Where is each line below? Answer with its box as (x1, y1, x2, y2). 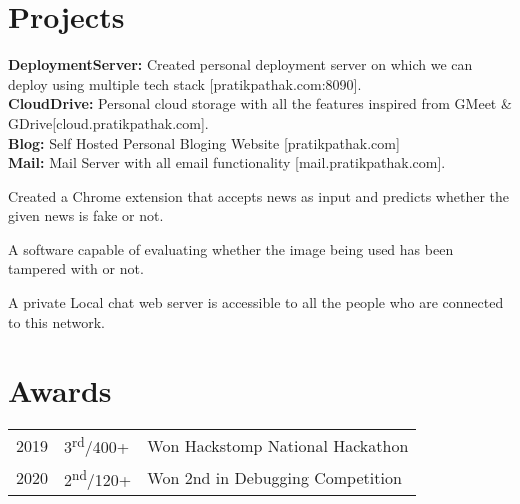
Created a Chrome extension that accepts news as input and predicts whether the (8, 185, 510, 206)
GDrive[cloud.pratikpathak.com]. (8, 112, 209, 133)
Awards (8, 370, 112, 411)
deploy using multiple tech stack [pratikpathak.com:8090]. (8, 73, 362, 94)
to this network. (8, 311, 105, 332)
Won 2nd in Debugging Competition (147, 466, 402, 490)
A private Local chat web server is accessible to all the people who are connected (8, 292, 504, 313)
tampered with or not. (8, 258, 144, 279)
